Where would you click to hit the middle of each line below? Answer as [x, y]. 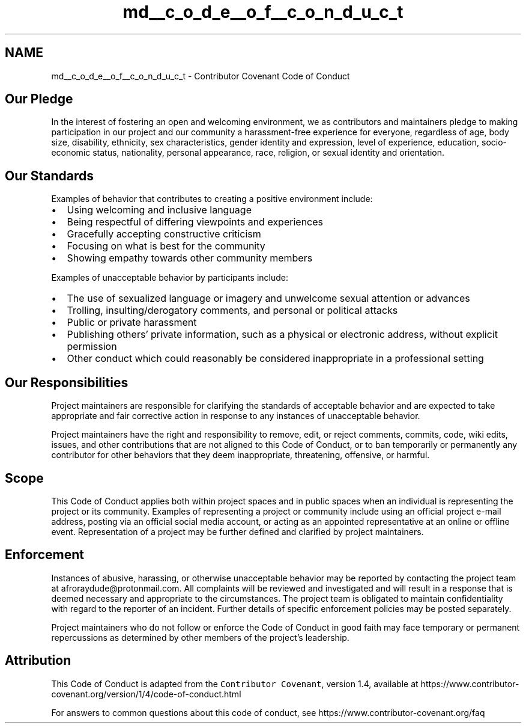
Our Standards [50, 176]
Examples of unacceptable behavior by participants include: [170, 278]
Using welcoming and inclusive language [159, 210]
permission [92, 347]
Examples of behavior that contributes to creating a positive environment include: [212, 199]
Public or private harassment [132, 323]
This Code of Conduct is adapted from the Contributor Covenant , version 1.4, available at [235, 684]
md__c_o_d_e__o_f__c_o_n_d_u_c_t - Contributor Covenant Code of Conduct [201, 76]
